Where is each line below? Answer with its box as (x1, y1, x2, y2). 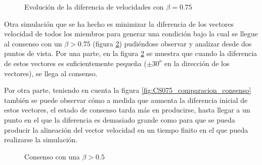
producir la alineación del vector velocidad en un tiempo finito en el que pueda (4, 124, 248, 135)
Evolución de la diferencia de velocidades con (24, 2, 164, 12)
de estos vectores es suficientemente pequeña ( (4, 58, 147, 68)
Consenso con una (24, 151, 80, 161)
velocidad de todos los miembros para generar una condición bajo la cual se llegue (4, 28, 258, 39)
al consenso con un (4, 38, 62, 48)
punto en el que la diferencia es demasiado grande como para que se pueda (4, 114, 235, 125)
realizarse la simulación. (4, 134, 78, 145)
